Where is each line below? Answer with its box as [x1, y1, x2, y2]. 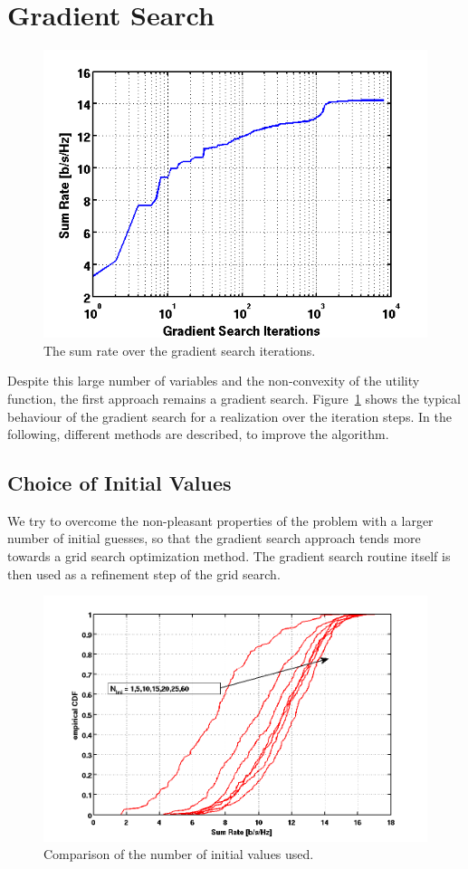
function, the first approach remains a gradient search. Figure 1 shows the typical [7, 388, 461, 407]
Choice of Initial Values [7, 469, 232, 497]
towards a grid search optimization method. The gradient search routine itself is [7, 547, 451, 566]
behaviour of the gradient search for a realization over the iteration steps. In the [7, 406, 452, 425]
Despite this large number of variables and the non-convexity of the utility [7, 371, 420, 390]
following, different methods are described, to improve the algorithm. [7, 425, 389, 444]
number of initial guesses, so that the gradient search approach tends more [7, 529, 421, 548]
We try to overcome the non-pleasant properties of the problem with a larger [7, 511, 434, 530]
